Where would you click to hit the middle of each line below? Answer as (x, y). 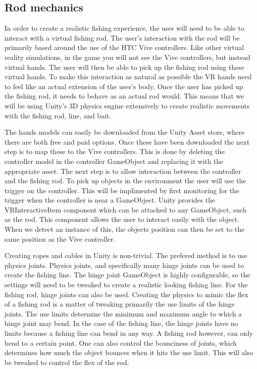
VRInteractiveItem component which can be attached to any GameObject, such (126, 209)
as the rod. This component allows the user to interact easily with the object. (122, 219)
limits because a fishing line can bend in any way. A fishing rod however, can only (129, 333)
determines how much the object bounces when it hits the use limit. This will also (129, 352)
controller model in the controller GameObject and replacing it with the (114, 161)
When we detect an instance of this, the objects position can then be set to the (125, 229)
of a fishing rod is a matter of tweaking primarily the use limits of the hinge (120, 304)
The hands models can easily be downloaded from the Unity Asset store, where (125, 132)
